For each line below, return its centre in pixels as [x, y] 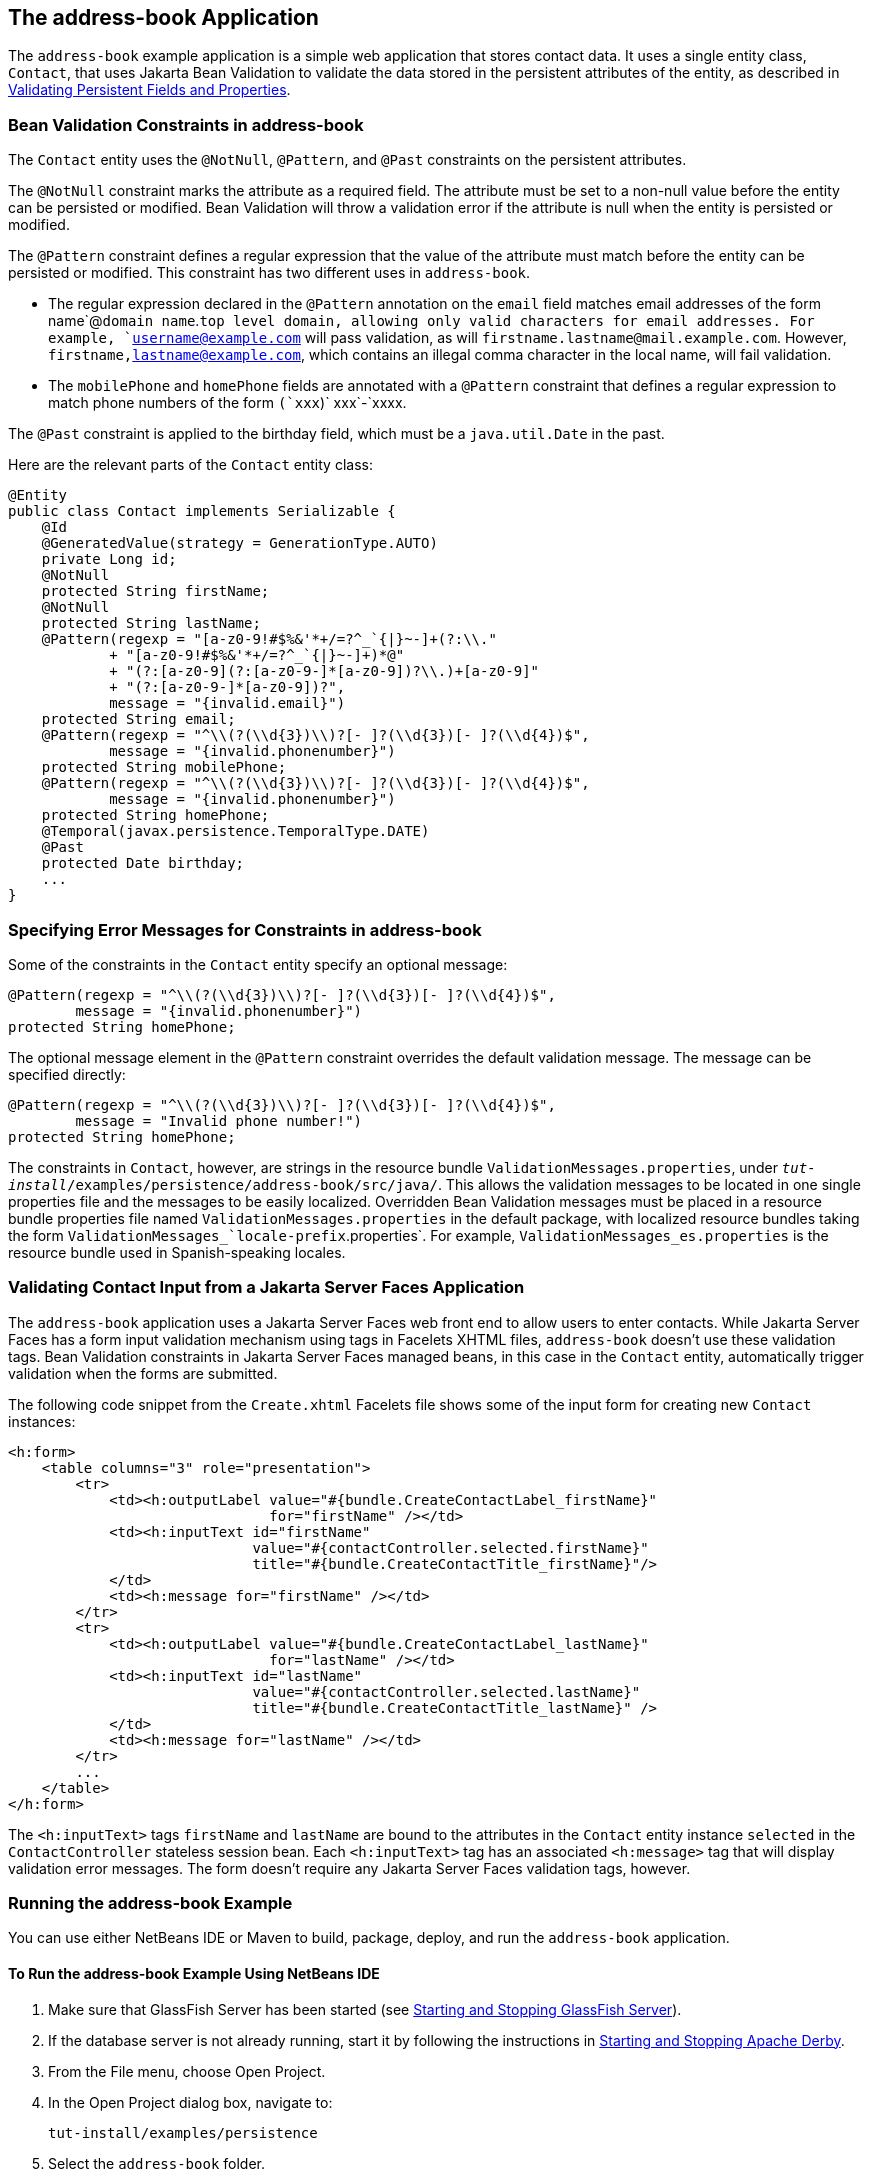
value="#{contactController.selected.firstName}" [450, 1547]
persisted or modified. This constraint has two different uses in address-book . [269, 273]
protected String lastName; [151, 623]
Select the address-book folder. [156, 2163]
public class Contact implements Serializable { [202, 511]
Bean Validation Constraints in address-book [186, 124]
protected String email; [138, 719]
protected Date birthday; [143, 863]
